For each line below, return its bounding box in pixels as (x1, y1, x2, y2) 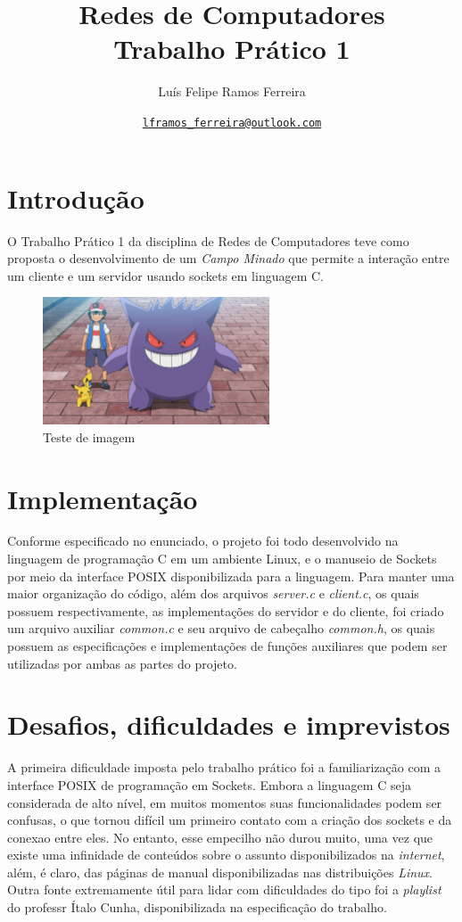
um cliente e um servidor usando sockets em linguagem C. (7, 266, 324, 284)
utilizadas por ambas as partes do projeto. (7, 654, 237, 672)
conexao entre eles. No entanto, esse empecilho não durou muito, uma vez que (7, 827, 433, 846)
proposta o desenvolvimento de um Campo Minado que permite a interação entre (7, 249, 450, 268)
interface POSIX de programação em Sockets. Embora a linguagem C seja (7, 775, 411, 794)
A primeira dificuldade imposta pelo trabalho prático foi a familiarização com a (7, 758, 441, 777)
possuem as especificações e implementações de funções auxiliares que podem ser (7, 637, 448, 654)
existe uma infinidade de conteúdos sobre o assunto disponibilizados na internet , (7, 845, 445, 864)
